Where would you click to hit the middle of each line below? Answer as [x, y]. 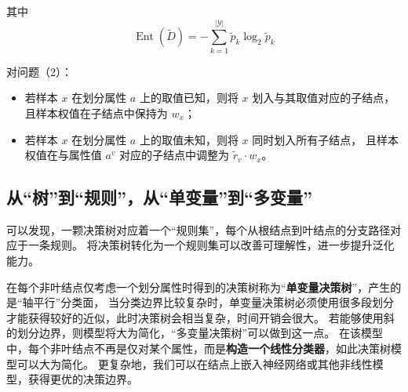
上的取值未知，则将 [189, 139]
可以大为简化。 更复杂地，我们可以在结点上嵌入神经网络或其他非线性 [195, 363]
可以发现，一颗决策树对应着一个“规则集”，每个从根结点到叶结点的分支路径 [199, 229]
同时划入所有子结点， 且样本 [325, 139]
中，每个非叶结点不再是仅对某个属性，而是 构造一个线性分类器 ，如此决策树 [199, 348]
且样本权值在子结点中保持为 [96, 113]
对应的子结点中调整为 [175, 155]
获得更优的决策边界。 [83, 379]
